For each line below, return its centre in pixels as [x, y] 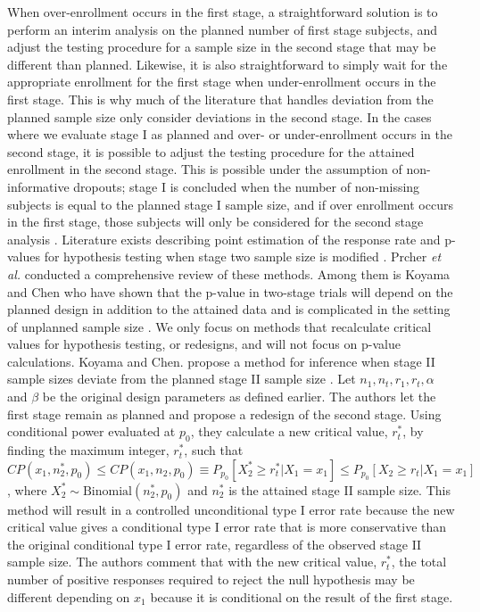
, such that [214, 450]
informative [38, 186]
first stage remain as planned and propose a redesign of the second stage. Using [224, 414]
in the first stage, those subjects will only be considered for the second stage [215, 222]
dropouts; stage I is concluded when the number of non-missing [247, 186]
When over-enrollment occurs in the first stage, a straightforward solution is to [223, 12]
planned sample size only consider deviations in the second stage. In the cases [219, 116]
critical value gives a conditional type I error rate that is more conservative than [227, 527]
